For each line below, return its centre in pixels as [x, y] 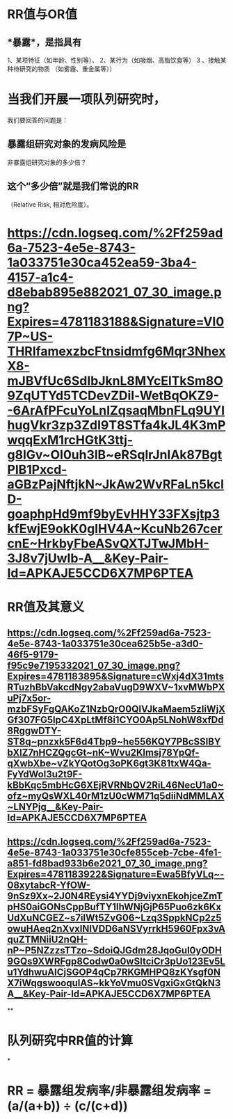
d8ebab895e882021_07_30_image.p [114, 292]
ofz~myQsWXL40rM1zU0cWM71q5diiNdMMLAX [116, 796]
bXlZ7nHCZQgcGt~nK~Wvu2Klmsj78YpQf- [103, 753]
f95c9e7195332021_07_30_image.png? [94, 666]
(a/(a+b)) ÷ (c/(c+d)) [68, 1106]
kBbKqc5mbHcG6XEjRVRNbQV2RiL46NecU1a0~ [115, 785]
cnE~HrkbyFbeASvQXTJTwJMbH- [109, 543]
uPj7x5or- [29, 698]
